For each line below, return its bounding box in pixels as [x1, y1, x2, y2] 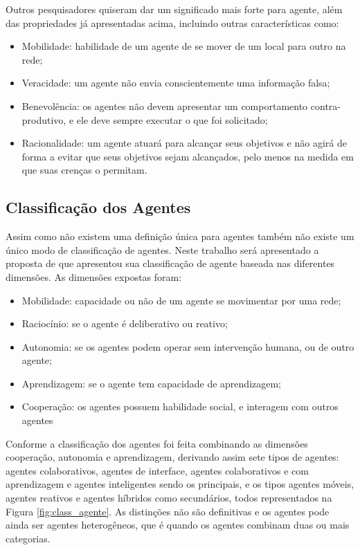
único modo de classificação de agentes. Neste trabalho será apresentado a [6, 242, 319, 257]
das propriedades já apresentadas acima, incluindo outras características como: [6, 15, 339, 30]
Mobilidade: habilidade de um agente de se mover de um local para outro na [21, 39, 346, 53]
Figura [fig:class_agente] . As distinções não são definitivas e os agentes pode [6, 504, 330, 518]
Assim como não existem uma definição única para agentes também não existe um [6, 229, 354, 244]
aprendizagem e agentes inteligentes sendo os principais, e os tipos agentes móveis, [6, 477, 354, 491]
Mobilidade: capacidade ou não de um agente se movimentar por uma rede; [21, 293, 341, 307]
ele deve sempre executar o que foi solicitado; [76, 112, 268, 127]
